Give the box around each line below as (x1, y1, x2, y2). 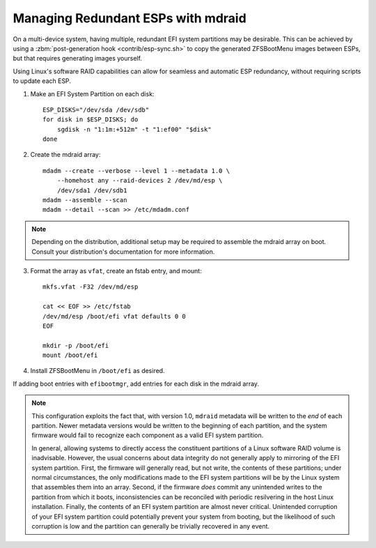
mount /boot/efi (42, 351, 98, 359)
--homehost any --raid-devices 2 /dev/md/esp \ (56, 176, 223, 185)
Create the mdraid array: (30, 151, 101, 159)
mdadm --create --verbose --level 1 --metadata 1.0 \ (42, 167, 230, 174)
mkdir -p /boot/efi (42, 342, 109, 349)
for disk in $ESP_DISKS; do (42, 116, 139, 123)
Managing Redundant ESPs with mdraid (13, 10, 246, 26)
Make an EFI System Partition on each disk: (30, 89, 155, 98)
